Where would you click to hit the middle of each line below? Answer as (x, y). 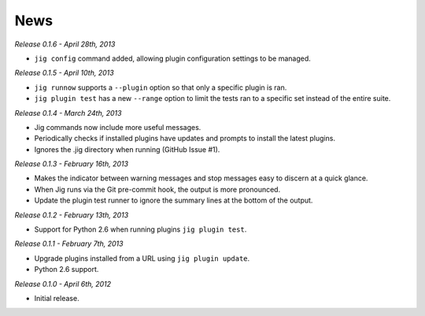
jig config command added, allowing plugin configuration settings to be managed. (172, 58)
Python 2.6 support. (67, 270)
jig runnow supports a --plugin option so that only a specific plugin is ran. (161, 87)
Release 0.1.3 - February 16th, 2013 (72, 164)
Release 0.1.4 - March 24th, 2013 (68, 113)
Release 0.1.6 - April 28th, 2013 (65, 44)
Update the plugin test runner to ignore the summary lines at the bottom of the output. (174, 200)
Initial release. (57, 298)
